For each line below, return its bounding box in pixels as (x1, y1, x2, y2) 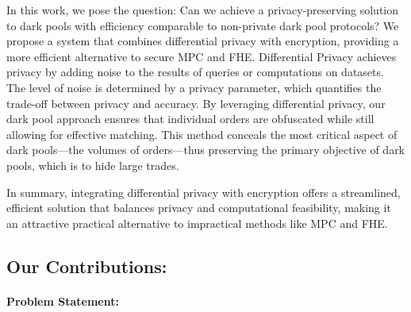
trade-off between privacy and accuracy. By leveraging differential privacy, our (6, 94, 386, 111)
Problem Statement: (6, 292, 119, 309)
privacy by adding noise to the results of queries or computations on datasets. (6, 64, 384, 80)
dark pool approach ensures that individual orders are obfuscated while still (6, 110, 375, 127)
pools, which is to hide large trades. (6, 156, 179, 173)
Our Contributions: (6, 253, 167, 278)
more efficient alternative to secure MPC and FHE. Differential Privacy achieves (6, 48, 397, 64)
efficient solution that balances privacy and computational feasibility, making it (6, 199, 391, 216)
